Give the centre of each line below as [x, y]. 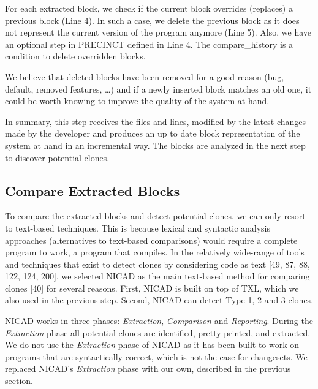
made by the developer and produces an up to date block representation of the [153, 133]
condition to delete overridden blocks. [75, 56]
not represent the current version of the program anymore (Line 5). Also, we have [158, 32]
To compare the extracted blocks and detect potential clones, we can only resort [155, 216]
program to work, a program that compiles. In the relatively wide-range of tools [155, 252]
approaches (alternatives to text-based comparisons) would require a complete [151, 240]
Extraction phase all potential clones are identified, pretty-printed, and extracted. [158, 332]
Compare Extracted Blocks [93, 190]
